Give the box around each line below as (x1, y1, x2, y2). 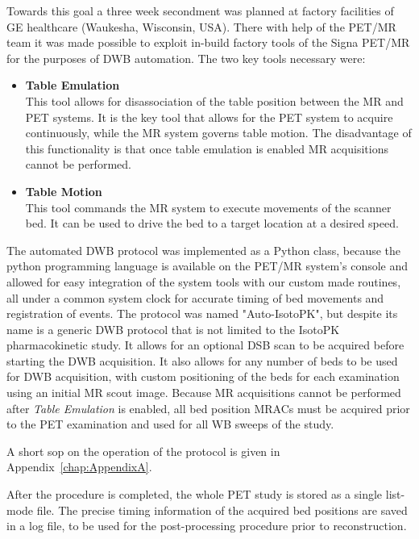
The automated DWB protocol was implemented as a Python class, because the (6, 241, 401, 258)
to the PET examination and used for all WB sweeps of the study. (6, 416, 334, 432)
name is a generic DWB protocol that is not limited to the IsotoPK (6, 320, 340, 337)
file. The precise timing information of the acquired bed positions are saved (36, 501, 408, 518)
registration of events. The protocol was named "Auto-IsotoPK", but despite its (6, 305, 398, 322)
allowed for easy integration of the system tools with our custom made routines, (6, 273, 401, 290)
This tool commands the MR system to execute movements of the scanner (25, 198, 392, 215)
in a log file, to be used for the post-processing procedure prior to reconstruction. (6, 517, 407, 534)
